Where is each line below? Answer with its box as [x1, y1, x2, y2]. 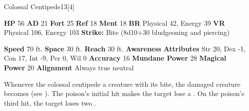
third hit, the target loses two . [4, 97, 96, 108]
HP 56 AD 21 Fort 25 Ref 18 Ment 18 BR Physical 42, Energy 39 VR [4, 17, 225, 28]
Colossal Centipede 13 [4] [4, 1, 75, 11]
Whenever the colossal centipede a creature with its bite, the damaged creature [4, 79, 241, 89]
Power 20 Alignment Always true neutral [4, 62, 134, 72]
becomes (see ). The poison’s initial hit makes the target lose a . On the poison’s [4, 88, 245, 98]
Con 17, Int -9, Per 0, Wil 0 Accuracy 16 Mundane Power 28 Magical [4, 53, 227, 63]
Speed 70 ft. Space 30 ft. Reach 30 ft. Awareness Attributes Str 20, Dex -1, [4, 43, 246, 53]
